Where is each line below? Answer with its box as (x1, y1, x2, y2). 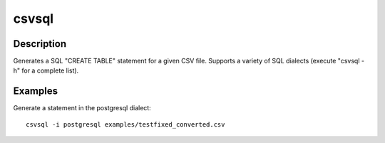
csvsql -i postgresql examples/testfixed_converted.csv (26, 120, 225, 128)
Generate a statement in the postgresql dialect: (13, 104, 151, 112)
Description (13, 38, 67, 50)
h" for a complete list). (13, 66, 79, 75)
